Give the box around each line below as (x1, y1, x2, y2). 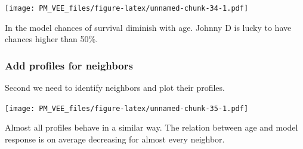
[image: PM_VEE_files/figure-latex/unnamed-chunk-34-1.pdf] (5, 4, 249, 12)
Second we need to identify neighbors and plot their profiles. (5, 81, 225, 94)
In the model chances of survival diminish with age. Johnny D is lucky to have (5, 21, 292, 33)
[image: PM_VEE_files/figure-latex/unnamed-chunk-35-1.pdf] (5, 104, 249, 113)
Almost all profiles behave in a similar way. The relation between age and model (5, 121, 298, 134)
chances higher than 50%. (5, 33, 98, 45)
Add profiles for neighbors (5, 58, 133, 72)
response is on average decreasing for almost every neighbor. (5, 132, 225, 145)
